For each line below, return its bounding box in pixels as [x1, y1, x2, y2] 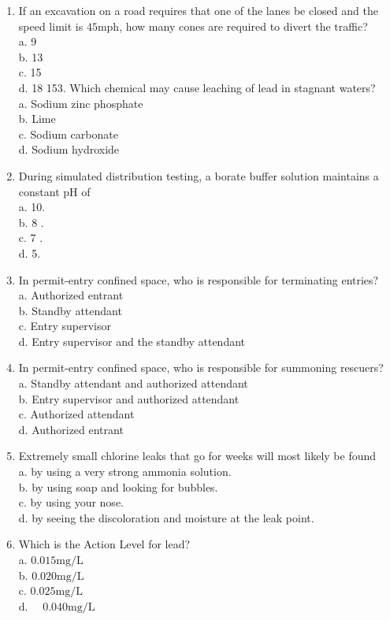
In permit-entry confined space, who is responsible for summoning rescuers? [18, 359, 384, 376]
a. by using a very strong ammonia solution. [18, 463, 232, 480]
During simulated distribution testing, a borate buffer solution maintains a [18, 167, 379, 184]
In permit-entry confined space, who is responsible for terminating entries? [18, 271, 379, 288]
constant [18, 183, 60, 199]
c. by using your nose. [18, 494, 124, 510]
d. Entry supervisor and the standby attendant [18, 332, 246, 349]
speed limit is [18, 17, 84, 34]
